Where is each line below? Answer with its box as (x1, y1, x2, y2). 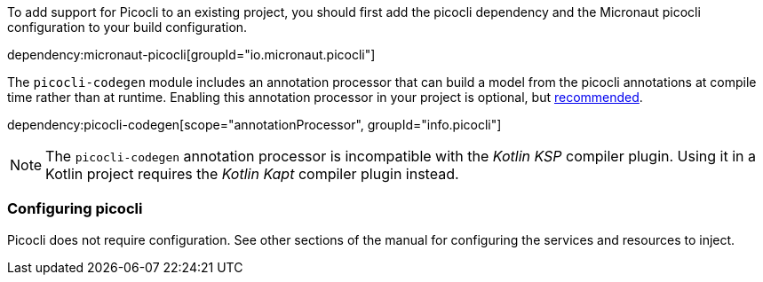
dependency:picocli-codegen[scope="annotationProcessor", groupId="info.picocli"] (7, 117, 502, 132)
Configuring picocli (7, 200, 143, 218)
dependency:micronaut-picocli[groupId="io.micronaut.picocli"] (7, 47, 376, 62)
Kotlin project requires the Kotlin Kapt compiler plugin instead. (45, 165, 459, 183)
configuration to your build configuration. (7, 20, 248, 35)
